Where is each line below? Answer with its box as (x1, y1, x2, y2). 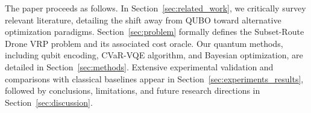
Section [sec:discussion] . (5, 96, 93, 108)
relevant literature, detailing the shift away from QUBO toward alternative (5, 13, 281, 26)
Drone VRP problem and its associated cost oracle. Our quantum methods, (5, 37, 283, 49)
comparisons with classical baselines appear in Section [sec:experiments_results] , (5, 72, 304, 85)
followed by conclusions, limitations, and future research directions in (5, 84, 260, 97)
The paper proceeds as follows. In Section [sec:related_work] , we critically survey (5, 2, 306, 14)
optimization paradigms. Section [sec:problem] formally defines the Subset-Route (5, 25, 304, 38)
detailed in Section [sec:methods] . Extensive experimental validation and (5, 60, 274, 73)
